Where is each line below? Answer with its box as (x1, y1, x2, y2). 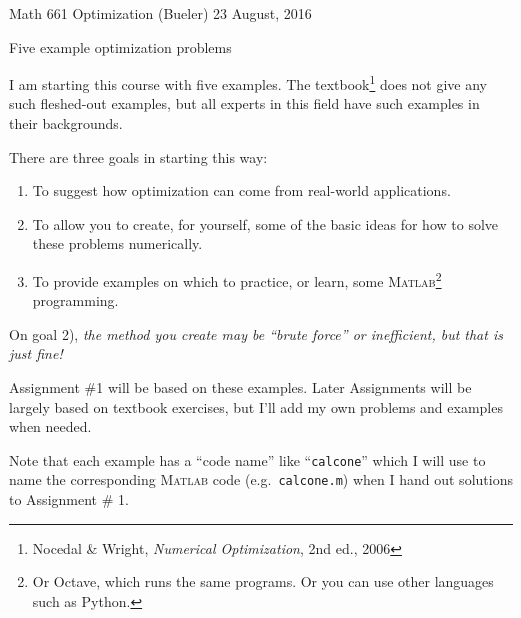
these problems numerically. (32, 233, 203, 254)
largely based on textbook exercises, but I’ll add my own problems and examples (9, 396, 503, 417)
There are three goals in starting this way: (9, 146, 268, 167)
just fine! (9, 343, 63, 364)
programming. (32, 290, 119, 311)
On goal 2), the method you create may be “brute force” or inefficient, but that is (9, 323, 503, 344)
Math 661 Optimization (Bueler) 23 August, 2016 (9, 3, 312, 23)
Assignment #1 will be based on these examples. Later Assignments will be (9, 377, 472, 398)
